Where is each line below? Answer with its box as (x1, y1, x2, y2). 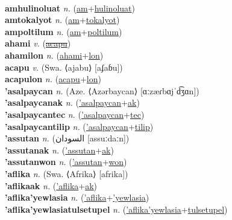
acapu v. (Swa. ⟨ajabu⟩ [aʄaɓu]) (5, 60, 123, 73)
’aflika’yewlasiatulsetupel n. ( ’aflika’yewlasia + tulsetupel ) (5, 202, 228, 215)
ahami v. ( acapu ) (5, 37, 71, 50)
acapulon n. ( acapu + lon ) (5, 73, 101, 85)
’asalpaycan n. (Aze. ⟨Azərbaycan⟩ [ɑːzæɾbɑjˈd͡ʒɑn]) (5, 84, 199, 97)
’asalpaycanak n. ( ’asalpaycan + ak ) (5, 96, 140, 109)
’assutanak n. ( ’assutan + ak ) (5, 143, 114, 156)
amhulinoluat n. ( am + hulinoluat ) (5, 1, 135, 14)
